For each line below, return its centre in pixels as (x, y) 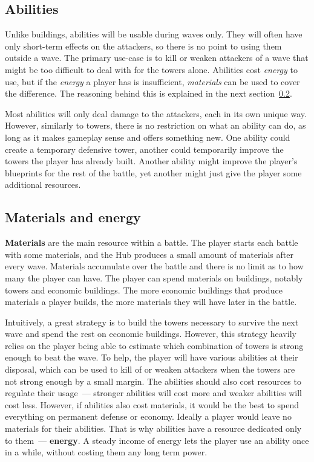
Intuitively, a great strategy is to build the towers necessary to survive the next (152, 322)
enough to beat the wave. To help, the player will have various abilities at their (152, 357)
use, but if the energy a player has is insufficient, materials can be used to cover (152, 81)
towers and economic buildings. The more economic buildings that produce (144, 290)
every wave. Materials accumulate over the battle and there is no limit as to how (154, 266)
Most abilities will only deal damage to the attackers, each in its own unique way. (156, 113)
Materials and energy (73, 217)
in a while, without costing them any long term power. (106, 452)
